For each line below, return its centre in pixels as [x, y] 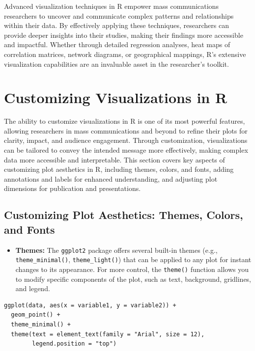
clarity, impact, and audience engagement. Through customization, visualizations [126, 140]
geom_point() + [36, 315]
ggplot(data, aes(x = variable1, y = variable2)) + [90, 305]
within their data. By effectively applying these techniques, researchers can [116, 25]
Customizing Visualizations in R [116, 97]
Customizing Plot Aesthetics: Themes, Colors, [124, 215]
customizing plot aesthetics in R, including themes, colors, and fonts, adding [119, 169]
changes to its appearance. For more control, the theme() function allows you [132, 269]
